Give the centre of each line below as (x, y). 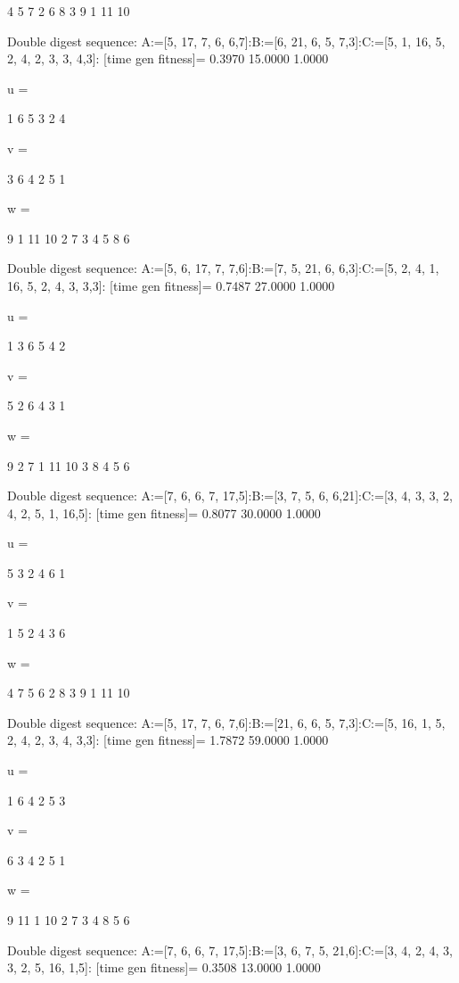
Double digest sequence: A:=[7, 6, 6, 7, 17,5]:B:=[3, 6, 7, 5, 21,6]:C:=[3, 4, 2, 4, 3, (230, 950)
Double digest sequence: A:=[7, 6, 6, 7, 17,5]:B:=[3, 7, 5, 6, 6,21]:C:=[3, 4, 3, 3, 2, (230, 496)
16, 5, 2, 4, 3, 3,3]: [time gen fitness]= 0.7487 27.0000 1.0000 (171, 285)
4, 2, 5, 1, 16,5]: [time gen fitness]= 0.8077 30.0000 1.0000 (164, 512)
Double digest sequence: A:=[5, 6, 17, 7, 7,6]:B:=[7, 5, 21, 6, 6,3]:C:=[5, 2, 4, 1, (223, 268)
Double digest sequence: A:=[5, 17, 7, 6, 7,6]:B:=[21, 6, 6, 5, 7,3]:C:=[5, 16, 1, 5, (226, 722)
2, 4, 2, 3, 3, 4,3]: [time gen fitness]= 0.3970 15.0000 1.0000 (168, 58)
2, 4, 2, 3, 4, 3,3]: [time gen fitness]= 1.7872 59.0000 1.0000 (168, 740)
